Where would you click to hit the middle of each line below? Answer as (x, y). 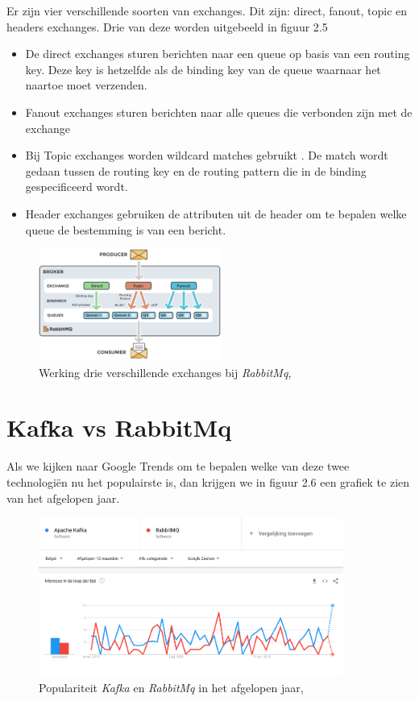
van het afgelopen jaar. (63, 498)
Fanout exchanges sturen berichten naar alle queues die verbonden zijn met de (219, 112)
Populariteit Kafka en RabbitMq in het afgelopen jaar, (171, 687)
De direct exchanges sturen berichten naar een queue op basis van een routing (218, 54)
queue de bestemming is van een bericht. (126, 229)
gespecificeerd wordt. (77, 187)
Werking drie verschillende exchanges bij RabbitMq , (165, 372)
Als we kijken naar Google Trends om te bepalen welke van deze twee (178, 466)
